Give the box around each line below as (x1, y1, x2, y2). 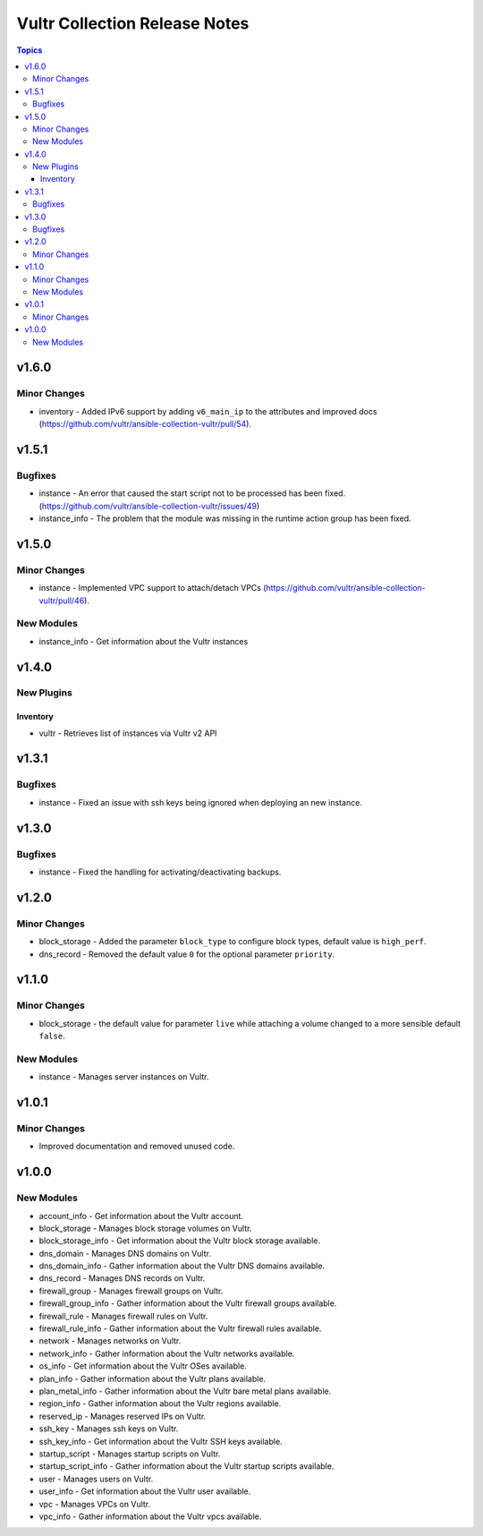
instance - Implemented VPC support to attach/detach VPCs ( (38, 583, 267, 593)
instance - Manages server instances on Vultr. (38, 1071, 209, 1082)
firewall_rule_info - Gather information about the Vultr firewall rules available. (38, 1323, 322, 1334)
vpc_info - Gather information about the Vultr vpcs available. (38, 1511, 262, 1522)
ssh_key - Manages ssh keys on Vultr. (38, 1423, 179, 1434)
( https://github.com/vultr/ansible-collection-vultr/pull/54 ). (38, 419, 252, 430)
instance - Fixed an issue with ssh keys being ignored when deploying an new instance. (38, 797, 362, 807)
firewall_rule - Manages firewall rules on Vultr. (38, 1310, 208, 1321)
